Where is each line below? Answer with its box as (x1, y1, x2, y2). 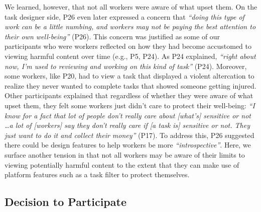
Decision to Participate (5, 194, 126, 209)
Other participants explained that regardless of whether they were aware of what (5, 90, 253, 101)
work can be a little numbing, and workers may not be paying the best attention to (5, 21, 256, 32)
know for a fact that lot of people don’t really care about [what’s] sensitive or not (5, 110, 251, 120)
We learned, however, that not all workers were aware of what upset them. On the (5, 2, 257, 12)
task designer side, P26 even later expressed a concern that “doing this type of (5, 11, 244, 22)
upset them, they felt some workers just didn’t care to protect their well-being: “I (5, 100, 255, 110)
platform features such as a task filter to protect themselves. (5, 169, 190, 180)
